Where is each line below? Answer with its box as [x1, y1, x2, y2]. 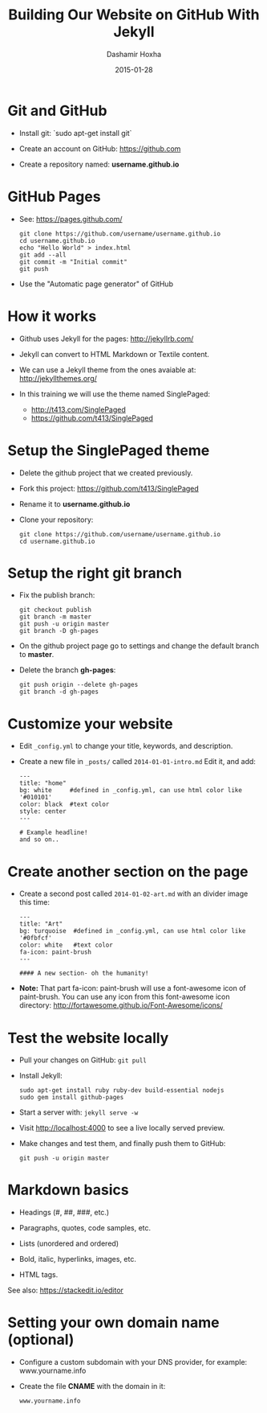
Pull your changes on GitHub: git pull [18, 1055, 148, 1065]
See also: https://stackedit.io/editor [7, 1285, 123, 1296]
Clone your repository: [18, 515, 94, 524]
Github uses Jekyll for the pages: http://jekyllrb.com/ [18, 334, 194, 343]
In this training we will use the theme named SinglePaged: [18, 388, 210, 399]
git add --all [18, 251, 67, 259]
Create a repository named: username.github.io [18, 159, 180, 169]
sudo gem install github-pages [18, 1094, 124, 1102]
